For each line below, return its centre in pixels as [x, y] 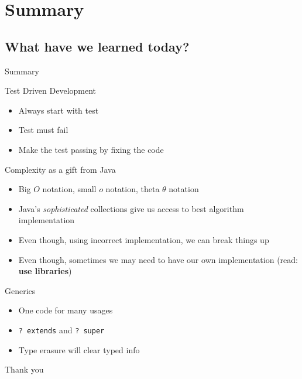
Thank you [24, 369]
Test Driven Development [51, 91]
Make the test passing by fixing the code [91, 149]
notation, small [69, 189]
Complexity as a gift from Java [60, 169]
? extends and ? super [61, 330]
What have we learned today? [97, 46]
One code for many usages [66, 310]
